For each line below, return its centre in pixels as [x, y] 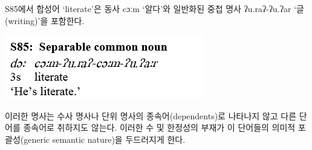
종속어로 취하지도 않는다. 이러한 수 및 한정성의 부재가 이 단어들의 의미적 [159, 127]
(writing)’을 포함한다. [45, 20]
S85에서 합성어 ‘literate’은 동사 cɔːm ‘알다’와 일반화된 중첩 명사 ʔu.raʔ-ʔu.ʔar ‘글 [154, 8]
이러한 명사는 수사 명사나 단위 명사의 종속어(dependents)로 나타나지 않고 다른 [151, 115]
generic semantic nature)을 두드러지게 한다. [105, 139]
